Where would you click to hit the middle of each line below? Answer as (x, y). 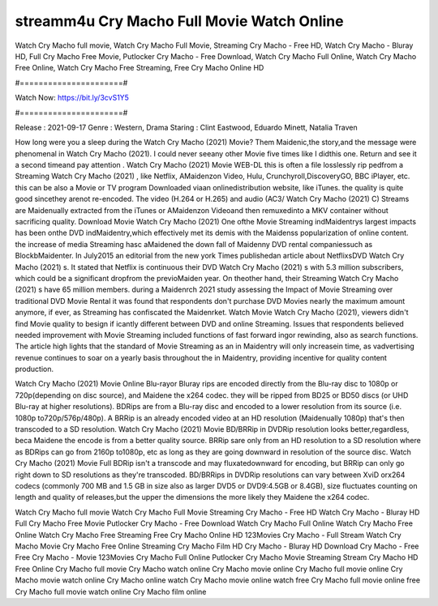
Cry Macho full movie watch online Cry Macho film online (111, 591)
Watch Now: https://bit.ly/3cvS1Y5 (72, 98)
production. (34, 369)
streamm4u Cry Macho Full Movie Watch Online (179, 21)
